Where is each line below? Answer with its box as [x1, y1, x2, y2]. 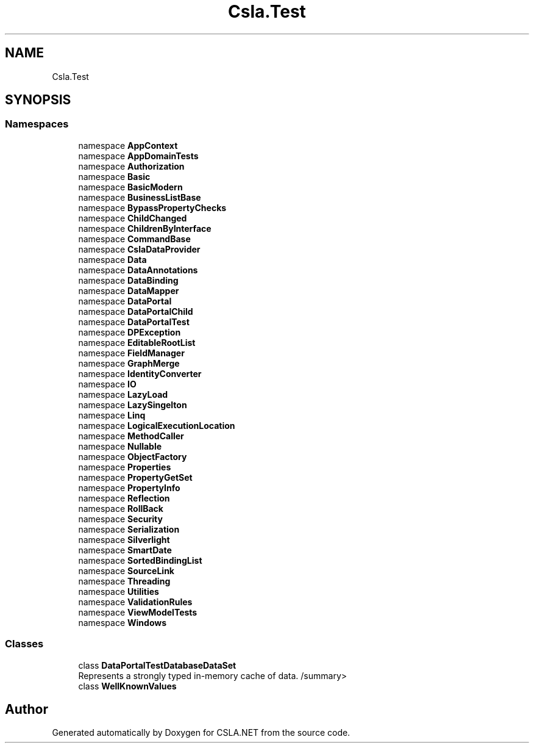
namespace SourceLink [78, 565, 174, 576]
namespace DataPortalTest [78, 316, 190, 327]
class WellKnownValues [78, 680, 177, 691]
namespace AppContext [78, 140, 178, 151]
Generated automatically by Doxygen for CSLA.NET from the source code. [52, 727, 351, 738]
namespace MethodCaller [78, 430, 184, 441]
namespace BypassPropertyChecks [78, 202, 227, 213]
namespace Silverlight [78, 534, 170, 545]
